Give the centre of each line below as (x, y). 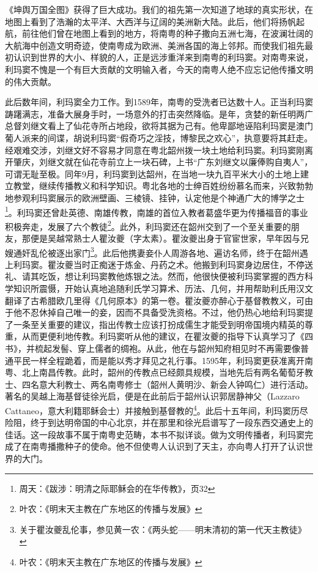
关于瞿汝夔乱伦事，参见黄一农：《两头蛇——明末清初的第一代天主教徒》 (163, 529)
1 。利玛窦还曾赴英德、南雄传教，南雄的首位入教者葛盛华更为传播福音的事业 (157, 211)
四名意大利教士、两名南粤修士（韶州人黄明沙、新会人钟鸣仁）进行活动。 (167, 384)
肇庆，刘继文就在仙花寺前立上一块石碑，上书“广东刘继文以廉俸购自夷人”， (163, 162)
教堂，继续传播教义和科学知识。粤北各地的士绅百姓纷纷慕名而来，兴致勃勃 (163, 186)
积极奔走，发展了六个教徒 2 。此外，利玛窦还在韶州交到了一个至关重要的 (148, 225)
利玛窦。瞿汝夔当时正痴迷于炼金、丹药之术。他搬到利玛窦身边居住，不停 (159, 264)
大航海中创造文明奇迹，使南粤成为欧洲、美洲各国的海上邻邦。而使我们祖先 (155, 45)
